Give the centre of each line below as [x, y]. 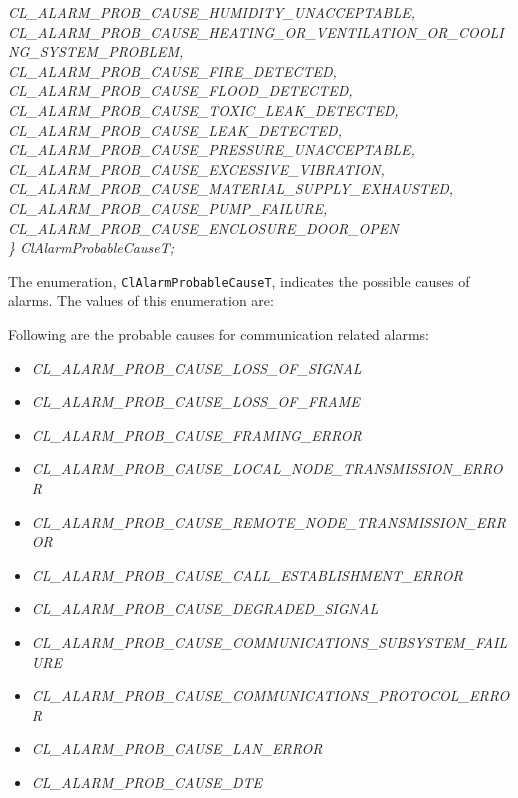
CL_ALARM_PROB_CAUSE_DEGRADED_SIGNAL [205, 608]
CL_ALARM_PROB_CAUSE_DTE [147, 781]
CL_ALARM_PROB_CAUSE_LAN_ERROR [177, 748]
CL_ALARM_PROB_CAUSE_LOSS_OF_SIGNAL [196, 367]
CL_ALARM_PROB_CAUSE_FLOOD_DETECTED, [180, 90]
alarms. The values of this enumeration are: [141, 300]
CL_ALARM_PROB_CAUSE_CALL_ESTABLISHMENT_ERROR [247, 574]
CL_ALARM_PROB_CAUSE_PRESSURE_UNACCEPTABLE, [211, 149]
